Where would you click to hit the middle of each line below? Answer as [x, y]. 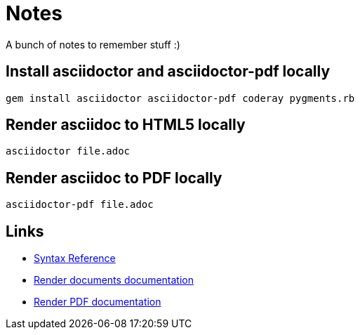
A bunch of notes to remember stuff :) [93, 44]
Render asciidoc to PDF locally [114, 178]
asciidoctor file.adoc [68, 151]
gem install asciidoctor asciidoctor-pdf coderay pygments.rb [180, 98]
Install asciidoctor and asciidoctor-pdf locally [168, 72]
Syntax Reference [75, 258]
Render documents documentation [114, 280]
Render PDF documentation [98, 302]
